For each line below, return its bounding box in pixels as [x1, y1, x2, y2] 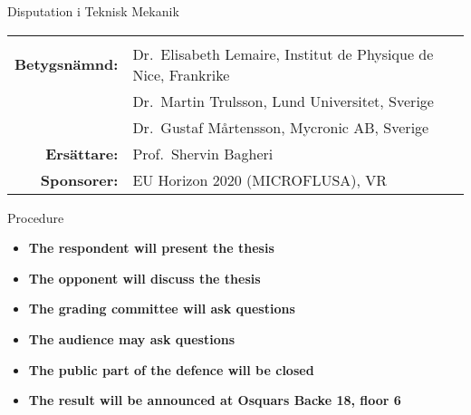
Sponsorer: [40, 169, 119, 190]
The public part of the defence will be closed [28, 360, 314, 379]
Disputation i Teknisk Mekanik [7, 2, 179, 20]
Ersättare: [45, 142, 119, 164]
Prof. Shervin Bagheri [132, 142, 274, 164]
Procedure [7, 207, 64, 227]
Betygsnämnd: [14, 53, 119, 75]
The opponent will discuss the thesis [28, 268, 261, 287]
